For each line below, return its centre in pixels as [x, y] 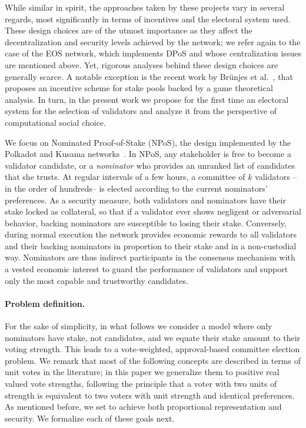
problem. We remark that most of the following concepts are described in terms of [153, 360]
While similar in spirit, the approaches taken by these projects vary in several [145, 7]
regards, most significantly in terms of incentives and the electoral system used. [148, 19]
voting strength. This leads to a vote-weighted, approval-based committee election [152, 349]
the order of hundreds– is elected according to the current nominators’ [141, 188]
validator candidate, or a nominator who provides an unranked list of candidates [150, 165]
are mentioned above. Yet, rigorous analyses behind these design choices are [142, 64]
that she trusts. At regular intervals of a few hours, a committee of [125, 177]
